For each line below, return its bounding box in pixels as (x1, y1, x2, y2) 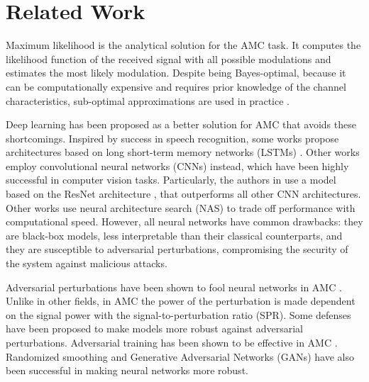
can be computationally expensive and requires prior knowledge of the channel (6, 79, 346, 94)
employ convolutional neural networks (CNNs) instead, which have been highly (6, 158, 349, 173)
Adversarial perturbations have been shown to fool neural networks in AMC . (6, 279, 342, 294)
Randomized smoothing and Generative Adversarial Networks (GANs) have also (6, 349, 354, 364)
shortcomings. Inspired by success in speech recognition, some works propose (6, 130, 339, 145)
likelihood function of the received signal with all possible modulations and (6, 51, 331, 66)
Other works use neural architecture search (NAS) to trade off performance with (6, 200, 356, 215)
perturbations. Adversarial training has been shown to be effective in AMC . (6, 335, 338, 349)
